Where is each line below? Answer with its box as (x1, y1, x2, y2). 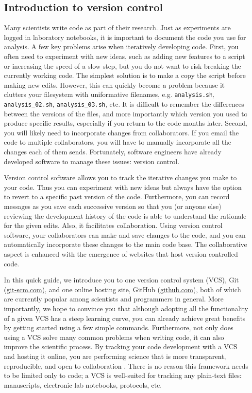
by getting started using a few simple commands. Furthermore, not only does (4, 322, 234, 333)
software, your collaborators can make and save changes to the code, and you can (4, 229, 246, 240)
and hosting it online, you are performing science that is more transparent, (4, 351, 226, 361)
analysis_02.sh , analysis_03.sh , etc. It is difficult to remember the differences (4, 99, 244, 109)
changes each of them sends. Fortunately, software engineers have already (4, 147, 221, 157)
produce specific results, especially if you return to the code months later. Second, (4, 118, 248, 128)
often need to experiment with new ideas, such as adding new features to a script (4, 51, 245, 61)
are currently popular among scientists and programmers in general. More (4, 294, 224, 304)
